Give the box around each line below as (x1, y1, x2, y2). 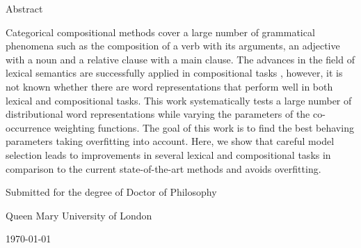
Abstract (6, 1, 43, 15)
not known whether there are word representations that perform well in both (6, 79, 333, 93)
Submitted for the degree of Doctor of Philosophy (6, 185, 217, 199)
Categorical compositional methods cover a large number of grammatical (6, 24, 315, 39)
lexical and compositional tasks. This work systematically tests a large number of (6, 93, 352, 107)
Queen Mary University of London (6, 208, 152, 222)
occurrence (6, 120, 51, 134)
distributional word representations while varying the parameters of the (6, 107, 310, 121)
